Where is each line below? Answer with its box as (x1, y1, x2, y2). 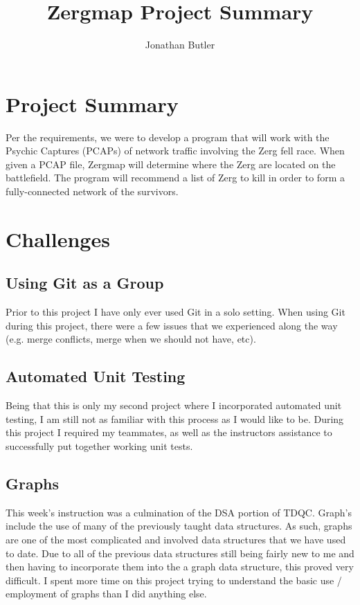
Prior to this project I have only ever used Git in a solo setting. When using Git (6, 305, 345, 319)
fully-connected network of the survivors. (6, 184, 179, 199)
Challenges (6, 224, 110, 253)
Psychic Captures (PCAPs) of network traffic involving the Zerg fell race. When (6, 143, 345, 158)
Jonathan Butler (145, 37, 215, 52)
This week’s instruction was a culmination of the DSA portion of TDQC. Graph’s (6, 505, 352, 519)
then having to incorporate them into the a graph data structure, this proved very (6, 559, 354, 574)
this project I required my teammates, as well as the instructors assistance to (6, 425, 332, 440)
